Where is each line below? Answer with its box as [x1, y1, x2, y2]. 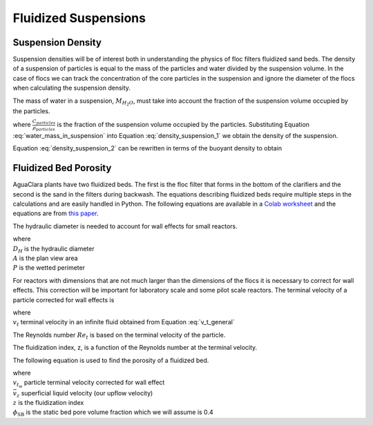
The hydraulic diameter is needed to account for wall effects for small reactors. [12, 221, 238, 230]
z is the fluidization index [12, 398, 84, 406]
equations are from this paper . [12, 209, 99, 217]
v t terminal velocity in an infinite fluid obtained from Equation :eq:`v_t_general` [12, 318, 235, 328]
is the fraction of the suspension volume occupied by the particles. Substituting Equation [57, 121, 310, 129]
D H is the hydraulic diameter [12, 244, 95, 255]
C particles [32, 118, 56, 126]
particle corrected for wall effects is [12, 295, 115, 304]
